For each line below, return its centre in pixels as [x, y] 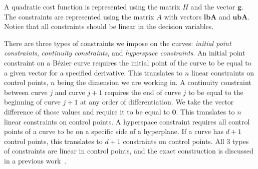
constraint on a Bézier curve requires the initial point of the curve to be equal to [128, 62]
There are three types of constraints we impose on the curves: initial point [118, 43]
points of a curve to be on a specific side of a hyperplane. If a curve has [114, 131]
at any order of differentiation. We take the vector [157, 102]
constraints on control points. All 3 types [186, 141]
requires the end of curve [143, 92]
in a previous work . [35, 160]
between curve [26, 92]
